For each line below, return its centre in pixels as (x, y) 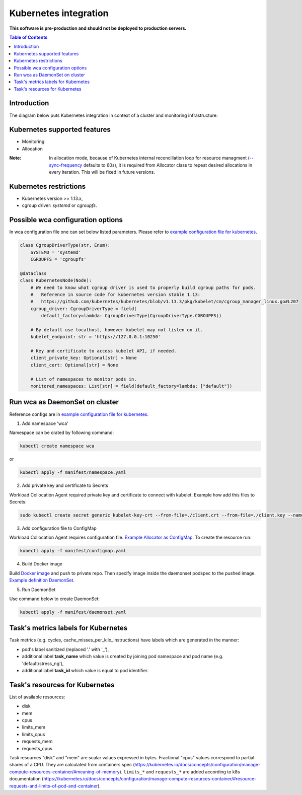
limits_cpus (33, 734)
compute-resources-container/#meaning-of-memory (64, 772)
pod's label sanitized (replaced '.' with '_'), (65, 649)
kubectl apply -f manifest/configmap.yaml (73, 551)
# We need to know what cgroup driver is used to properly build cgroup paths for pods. (143, 287)
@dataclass (33, 273)
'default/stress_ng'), (43, 663)
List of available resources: (37, 697)
